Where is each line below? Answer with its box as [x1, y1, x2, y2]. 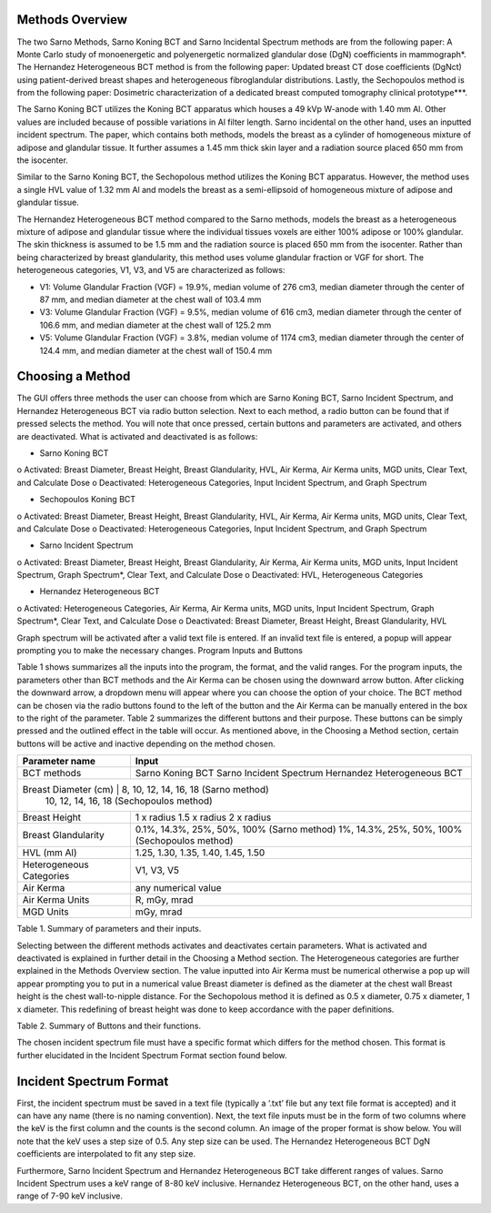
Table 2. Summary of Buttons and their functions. [16, 1020, 202, 1031]
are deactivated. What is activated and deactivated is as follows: [16, 430, 258, 441]
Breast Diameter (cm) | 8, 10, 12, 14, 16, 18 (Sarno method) [22, 783, 270, 796]
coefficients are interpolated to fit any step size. [16, 1148, 196, 1159]
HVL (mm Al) [22, 846, 77, 859]
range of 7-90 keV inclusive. [16, 1190, 123, 1201]
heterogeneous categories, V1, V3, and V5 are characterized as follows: [16, 265, 286, 276]
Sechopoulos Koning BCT [39, 494, 136, 505]
